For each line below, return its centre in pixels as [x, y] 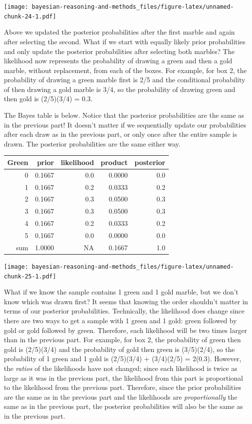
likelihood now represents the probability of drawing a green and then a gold [118, 61]
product [114, 162]
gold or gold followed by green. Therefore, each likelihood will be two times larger [126, 330]
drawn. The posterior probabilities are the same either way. [92, 143]
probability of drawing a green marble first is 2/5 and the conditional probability [125, 80]
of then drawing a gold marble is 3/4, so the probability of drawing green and [120, 89]
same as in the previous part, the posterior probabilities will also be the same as [124, 406]
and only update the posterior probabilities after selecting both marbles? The [119, 51]
